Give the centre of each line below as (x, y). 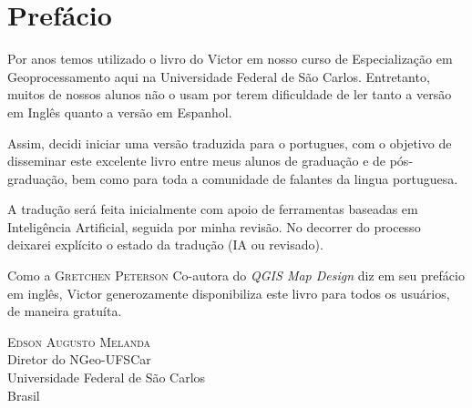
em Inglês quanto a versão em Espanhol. (120, 112)
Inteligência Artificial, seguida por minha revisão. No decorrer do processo (214, 226)
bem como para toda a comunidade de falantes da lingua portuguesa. (265, 178)
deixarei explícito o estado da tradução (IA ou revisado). (165, 245)
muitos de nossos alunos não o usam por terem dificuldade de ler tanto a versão (230, 94)
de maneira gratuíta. (65, 311)
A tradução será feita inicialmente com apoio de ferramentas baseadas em (213, 209)
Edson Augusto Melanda (79, 341)
